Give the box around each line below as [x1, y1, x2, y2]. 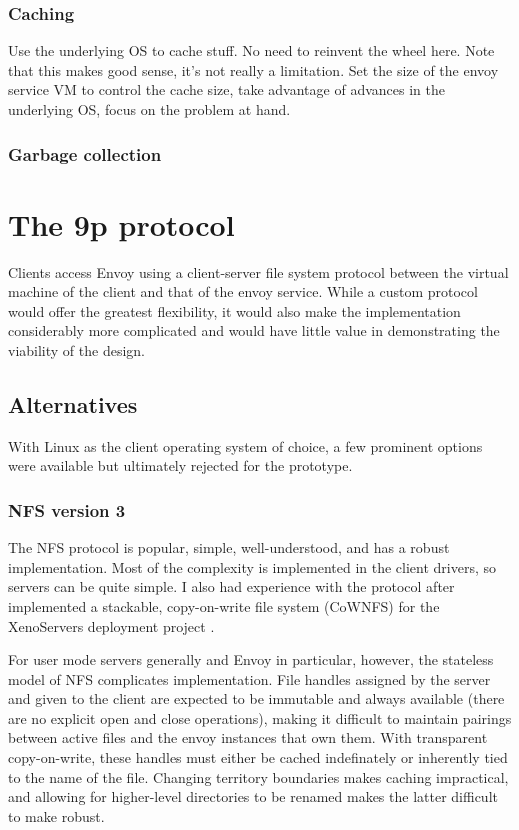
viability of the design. [8, 339, 145, 360]
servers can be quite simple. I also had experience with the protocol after [8, 576, 455, 597]
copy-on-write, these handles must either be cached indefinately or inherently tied [8, 747, 508, 768]
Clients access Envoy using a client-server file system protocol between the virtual [8, 261, 509, 282]
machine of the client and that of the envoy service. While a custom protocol [8, 281, 478, 302]
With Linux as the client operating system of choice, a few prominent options [8, 435, 483, 456]
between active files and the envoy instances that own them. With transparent [8, 727, 488, 748]
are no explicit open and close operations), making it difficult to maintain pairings [8, 707, 512, 728]
